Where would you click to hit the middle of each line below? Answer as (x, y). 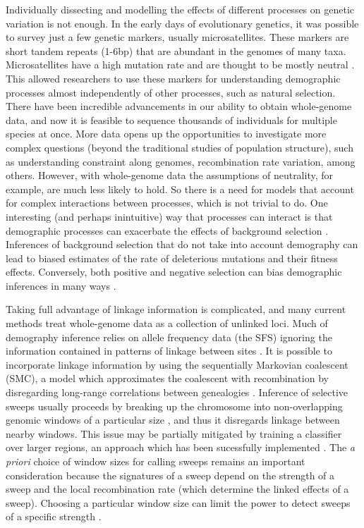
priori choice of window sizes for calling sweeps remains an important (156, 461)
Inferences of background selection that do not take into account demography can (182, 244)
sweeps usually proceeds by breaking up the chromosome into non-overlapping (174, 406)
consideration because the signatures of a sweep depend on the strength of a (170, 475)
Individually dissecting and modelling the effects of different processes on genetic (180, 9)
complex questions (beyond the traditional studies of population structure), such (180, 147)
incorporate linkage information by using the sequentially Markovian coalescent (177, 364)
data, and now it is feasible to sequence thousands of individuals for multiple (171, 119)
